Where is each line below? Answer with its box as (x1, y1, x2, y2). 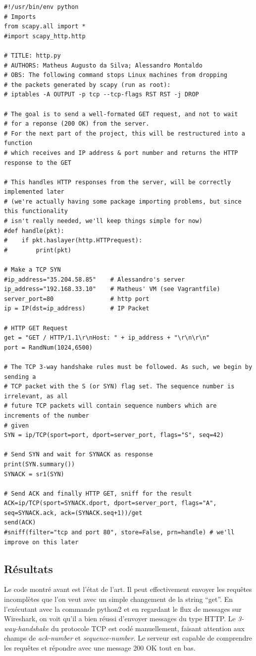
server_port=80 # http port (4, 295, 150, 302)
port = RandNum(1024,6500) (4, 344, 93, 351)
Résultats (4, 561, 53, 576)
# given (4, 422, 29, 429)
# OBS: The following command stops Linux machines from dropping (4, 72, 228, 79)
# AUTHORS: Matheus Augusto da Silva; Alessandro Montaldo (4, 62, 203, 69)
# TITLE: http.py (4, 52, 61, 59)
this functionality (4, 208, 68, 215)
